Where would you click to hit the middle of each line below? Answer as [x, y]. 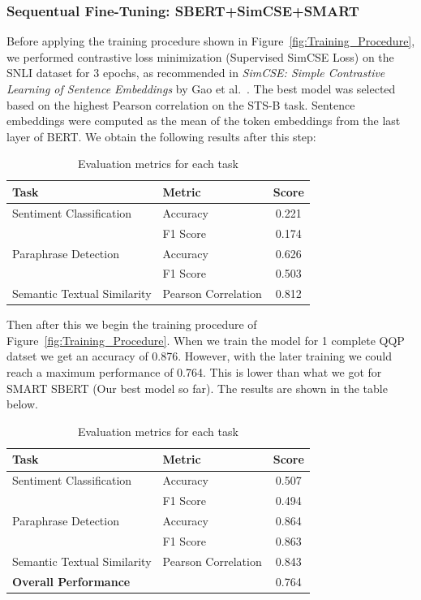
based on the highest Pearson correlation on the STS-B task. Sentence [181, 104]
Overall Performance [71, 581]
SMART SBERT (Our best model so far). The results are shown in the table [197, 388]
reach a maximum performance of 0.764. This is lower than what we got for [194, 372]
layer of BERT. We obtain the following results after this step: [161, 136]
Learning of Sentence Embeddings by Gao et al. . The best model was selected [201, 88]
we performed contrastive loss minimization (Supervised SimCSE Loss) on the [200, 56]
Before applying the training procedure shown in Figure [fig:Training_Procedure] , [211, 41]
